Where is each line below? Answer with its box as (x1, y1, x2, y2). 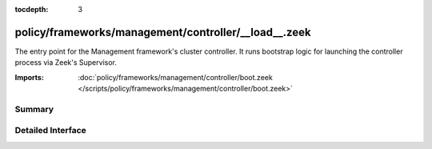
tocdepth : (14, 5, 49, 14)
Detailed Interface (14, 125, 87, 136)
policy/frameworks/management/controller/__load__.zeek (14, 25, 311, 39)
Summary (14, 103, 54, 115)
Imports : (14, 72, 44, 82)
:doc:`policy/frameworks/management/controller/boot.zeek (78, 72, 274, 82)
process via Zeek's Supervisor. (14, 58, 118, 67)
